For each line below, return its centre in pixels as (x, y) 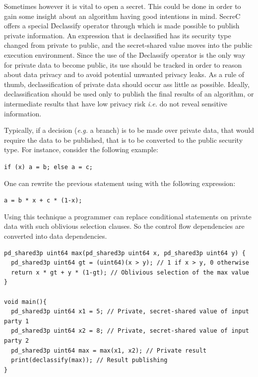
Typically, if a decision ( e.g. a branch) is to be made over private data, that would (129, 130)
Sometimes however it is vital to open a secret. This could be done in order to (123, 6)
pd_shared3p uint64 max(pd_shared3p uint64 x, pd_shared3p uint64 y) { (125, 253)
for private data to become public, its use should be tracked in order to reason (123, 64)
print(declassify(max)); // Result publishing (89, 360)
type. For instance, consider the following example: (81, 149)
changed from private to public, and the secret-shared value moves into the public (128, 45)
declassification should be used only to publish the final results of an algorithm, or (129, 94)
